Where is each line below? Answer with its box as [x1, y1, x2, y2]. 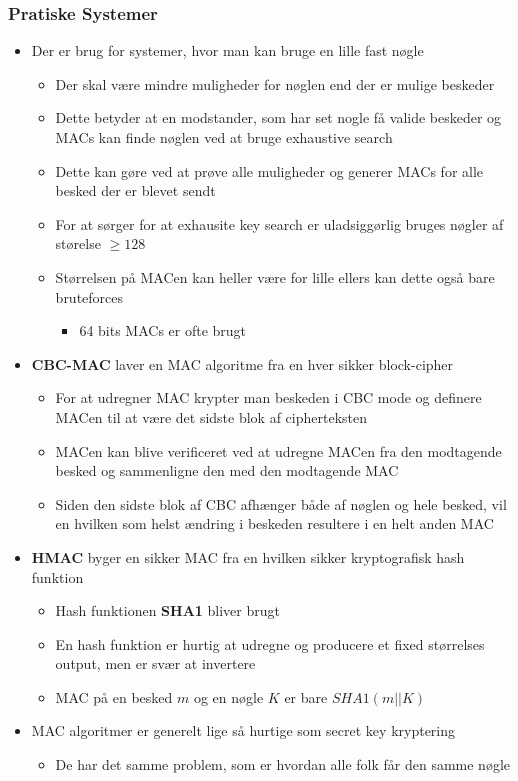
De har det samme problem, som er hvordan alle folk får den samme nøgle [55, 754, 511, 775]
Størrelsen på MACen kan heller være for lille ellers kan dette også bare [55, 266, 495, 287]
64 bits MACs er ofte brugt [79, 320, 247, 341]
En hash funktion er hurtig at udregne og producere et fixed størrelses [55, 633, 485, 654]
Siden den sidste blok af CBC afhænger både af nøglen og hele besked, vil [55, 493, 507, 514]
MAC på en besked [55, 686, 173, 707]
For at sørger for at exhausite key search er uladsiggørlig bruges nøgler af [55, 213, 504, 234]
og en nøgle [193, 686, 264, 707]
